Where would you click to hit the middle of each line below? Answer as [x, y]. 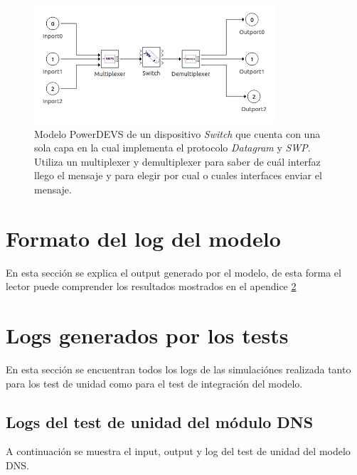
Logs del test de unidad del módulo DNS [160, 421]
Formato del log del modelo [143, 238]
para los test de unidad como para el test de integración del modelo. [154, 383]
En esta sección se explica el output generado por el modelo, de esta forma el [174, 272]
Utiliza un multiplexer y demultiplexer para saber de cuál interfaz [177, 161]
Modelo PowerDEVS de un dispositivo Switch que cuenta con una [177, 133]
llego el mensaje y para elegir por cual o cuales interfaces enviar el [178, 175]
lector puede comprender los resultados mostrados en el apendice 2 [151, 286]
